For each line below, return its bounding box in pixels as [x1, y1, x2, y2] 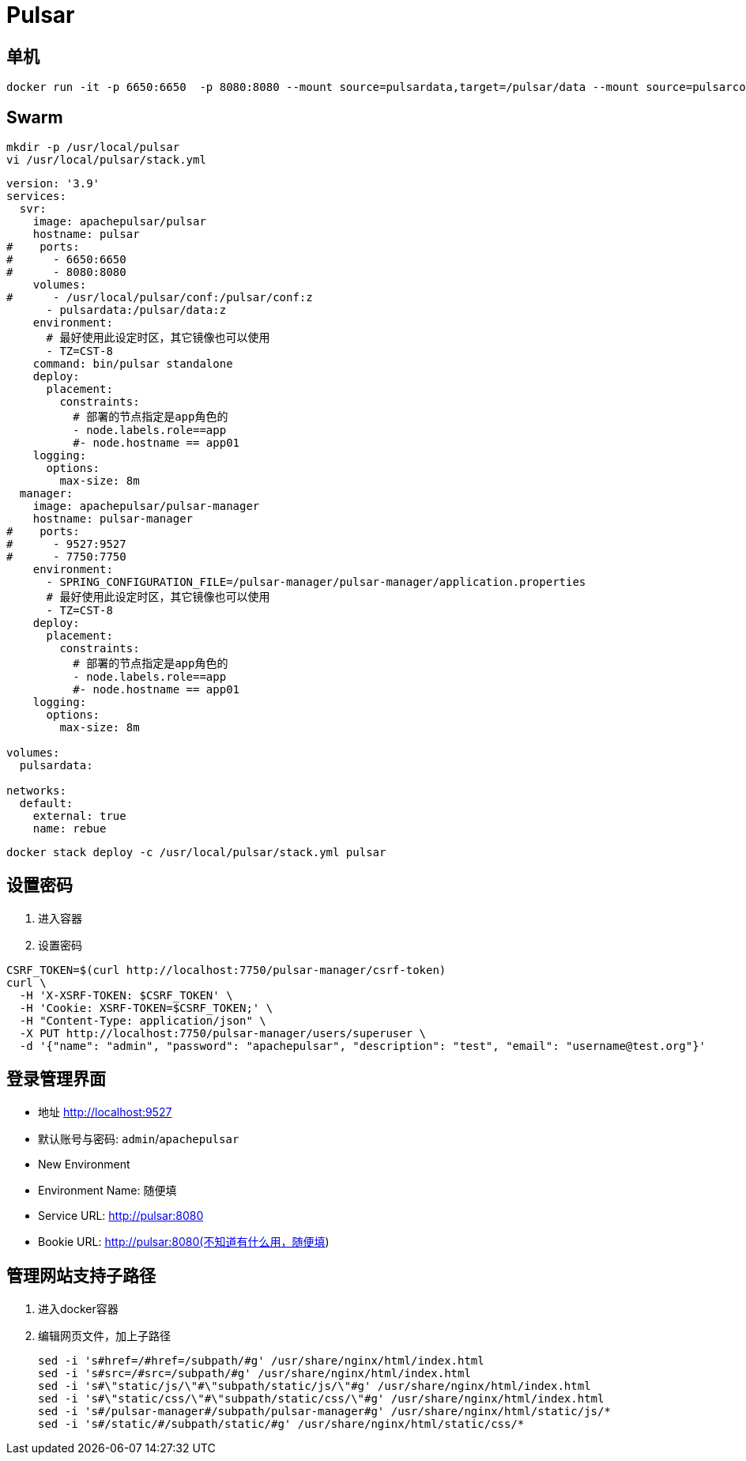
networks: [6, 784, 66, 798]
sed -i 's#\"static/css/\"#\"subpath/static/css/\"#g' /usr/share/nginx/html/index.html [38, 1391, 605, 1405]
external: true [32, 810, 126, 823]
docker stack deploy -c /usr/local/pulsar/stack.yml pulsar [6, 846, 386, 859]
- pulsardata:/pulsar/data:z [46, 304, 227, 317]
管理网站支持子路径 [6, 1266, 156, 1286]
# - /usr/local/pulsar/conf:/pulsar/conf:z [6, 291, 313, 304]
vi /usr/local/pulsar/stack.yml [6, 153, 206, 167]
